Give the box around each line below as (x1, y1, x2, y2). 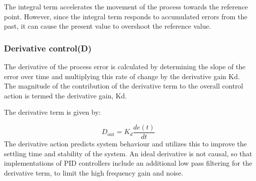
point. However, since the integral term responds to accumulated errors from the (4, 11, 248, 21)
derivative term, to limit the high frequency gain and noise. (4, 167, 183, 178)
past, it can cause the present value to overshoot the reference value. (4, 21, 211, 31)
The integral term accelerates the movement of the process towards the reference (4, 1, 248, 11)
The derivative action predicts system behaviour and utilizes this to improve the (4, 138, 247, 149)
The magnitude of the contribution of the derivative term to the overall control (4, 81, 243, 91)
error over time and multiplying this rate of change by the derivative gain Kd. (4, 71, 240, 81)
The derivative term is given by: (4, 107, 101, 117)
